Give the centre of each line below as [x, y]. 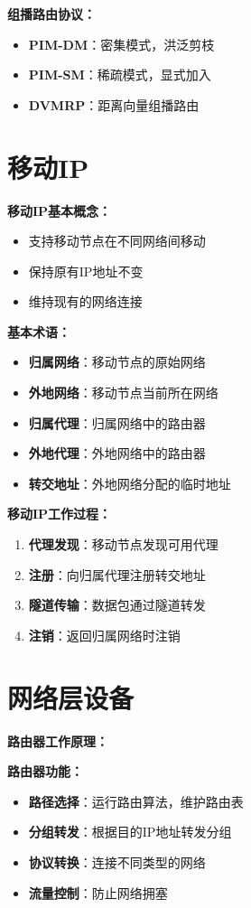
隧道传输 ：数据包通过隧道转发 [117, 605]
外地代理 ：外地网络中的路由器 [117, 453]
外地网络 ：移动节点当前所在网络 [123, 393]
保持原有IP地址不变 [86, 271]
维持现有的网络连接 [85, 301]
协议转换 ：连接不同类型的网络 [117, 861]
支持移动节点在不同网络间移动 [117, 241]
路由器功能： [45, 771]
